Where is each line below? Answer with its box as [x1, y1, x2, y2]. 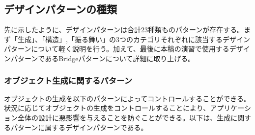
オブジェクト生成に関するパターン [4, 74, 132, 86]
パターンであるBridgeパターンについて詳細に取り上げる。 [10, 53, 195, 63]
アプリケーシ [210, 103, 251, 113]
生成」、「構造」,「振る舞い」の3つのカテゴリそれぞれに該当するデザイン [17, 34, 250, 44]
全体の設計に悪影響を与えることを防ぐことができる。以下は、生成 [17, 112, 231, 122]
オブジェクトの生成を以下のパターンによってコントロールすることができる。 [4, 93, 251, 103]
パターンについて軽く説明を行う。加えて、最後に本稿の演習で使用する [4, 44, 229, 54]
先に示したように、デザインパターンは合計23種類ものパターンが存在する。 [4, 24, 244, 35]
